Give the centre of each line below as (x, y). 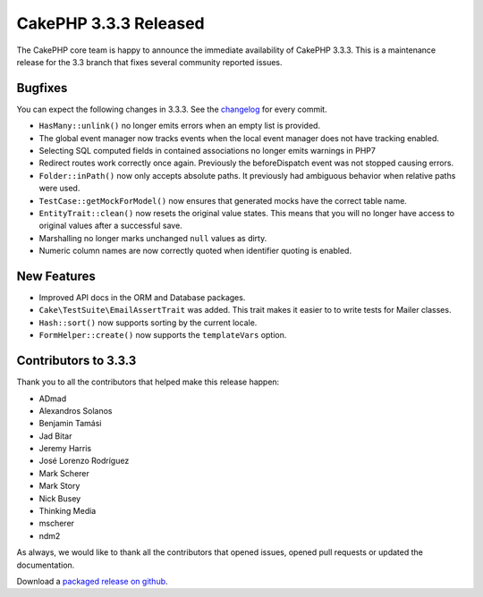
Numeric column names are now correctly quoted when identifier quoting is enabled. (195, 251)
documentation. (46, 565)
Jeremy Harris (65, 449)
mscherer (57, 524)
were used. (59, 189)
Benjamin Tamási (70, 424)
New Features (56, 276)
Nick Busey (60, 498)
